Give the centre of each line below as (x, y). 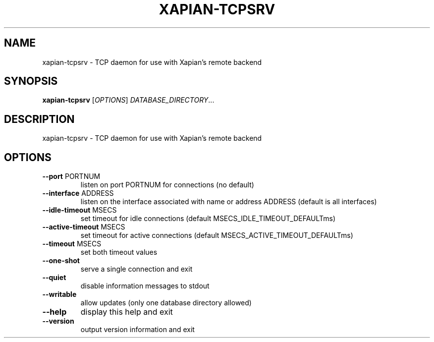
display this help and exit (127, 312)
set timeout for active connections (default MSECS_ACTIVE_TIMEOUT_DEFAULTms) (217, 235)
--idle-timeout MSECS (80, 210)
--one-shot (61, 261)
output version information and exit (137, 330)
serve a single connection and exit (136, 269)
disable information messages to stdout (145, 286)
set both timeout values (119, 252)
